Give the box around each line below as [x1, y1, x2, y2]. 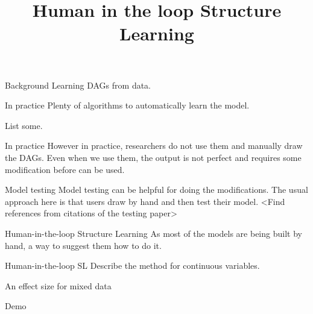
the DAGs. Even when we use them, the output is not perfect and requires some [5, 151, 302, 163]
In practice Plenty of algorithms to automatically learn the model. [5, 99, 250, 111]
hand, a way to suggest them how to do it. [5, 239, 162, 251]
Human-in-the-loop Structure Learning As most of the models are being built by [5, 227, 302, 239]
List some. [5, 119, 43, 131]
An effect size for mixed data [5, 279, 112, 292]
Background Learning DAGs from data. [5, 78, 151, 91]
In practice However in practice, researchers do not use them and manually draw [5, 139, 303, 152]
